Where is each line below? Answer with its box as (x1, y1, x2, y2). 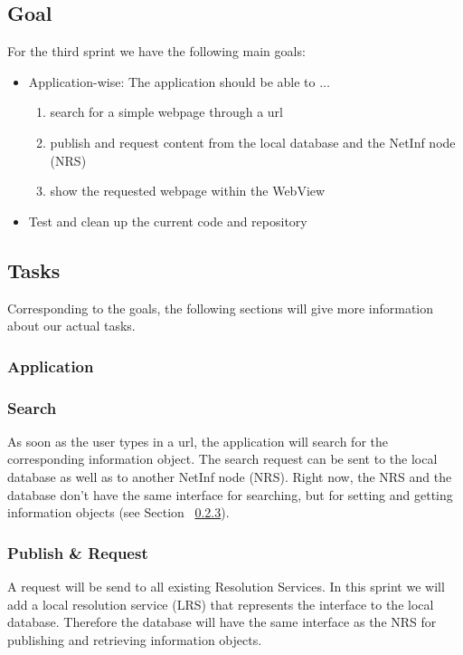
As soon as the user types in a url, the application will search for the (7, 431, 388, 450)
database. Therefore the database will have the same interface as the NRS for (7, 612, 437, 631)
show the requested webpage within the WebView (50, 181, 326, 200)
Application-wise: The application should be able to (28, 72, 316, 91)
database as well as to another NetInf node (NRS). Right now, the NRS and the (7, 467, 452, 486)
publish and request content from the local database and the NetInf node (50, 132, 456, 151)
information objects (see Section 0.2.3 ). (7, 503, 230, 522)
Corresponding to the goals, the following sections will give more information (7, 298, 434, 317)
